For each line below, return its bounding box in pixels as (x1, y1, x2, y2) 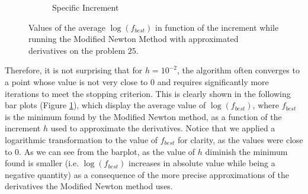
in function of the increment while (155, 21, 279, 33)
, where (252, 99, 279, 111)
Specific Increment (52, 1, 119, 13)
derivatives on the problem (28, 44, 126, 56)
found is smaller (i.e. (5, 157, 79, 169)
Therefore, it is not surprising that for (5, 64, 143, 76)
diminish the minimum (205, 145, 288, 157)
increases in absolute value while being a (129, 157, 275, 169)
